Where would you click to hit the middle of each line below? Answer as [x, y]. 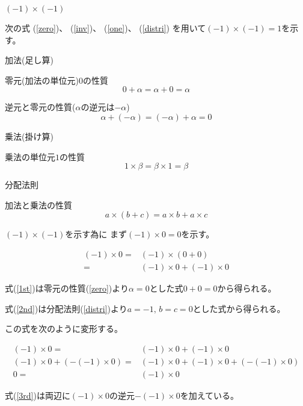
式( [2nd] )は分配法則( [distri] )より [66, 308]
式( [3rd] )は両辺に [38, 395]
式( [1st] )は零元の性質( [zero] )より [67, 288]
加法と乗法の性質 [38, 205]
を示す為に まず [96, 234]
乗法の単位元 [30, 156]
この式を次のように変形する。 [64, 329]
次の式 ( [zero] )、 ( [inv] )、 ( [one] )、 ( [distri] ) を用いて [106, 28]
